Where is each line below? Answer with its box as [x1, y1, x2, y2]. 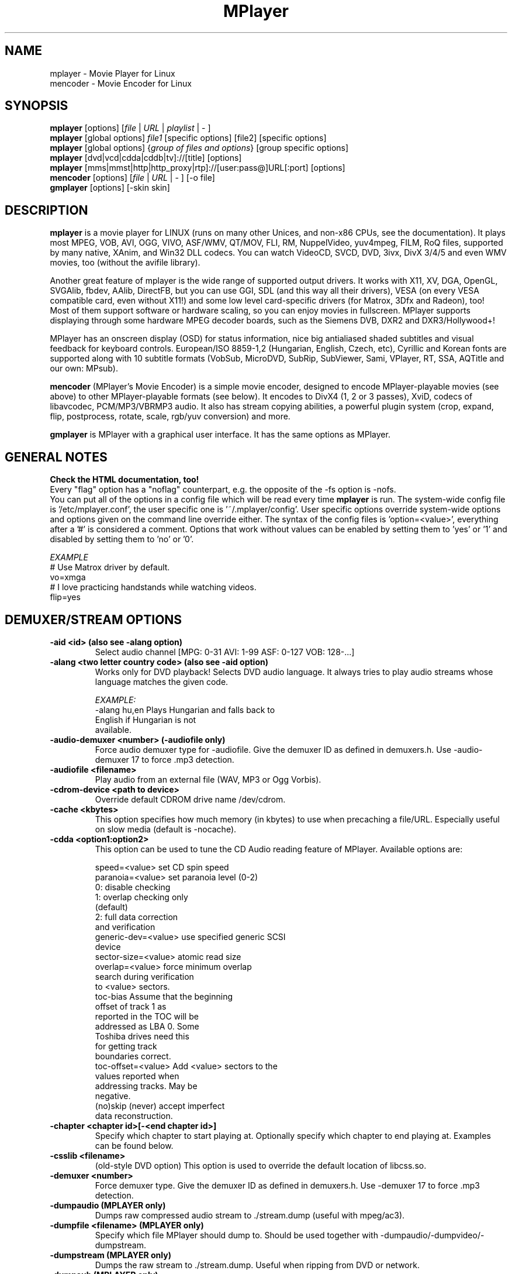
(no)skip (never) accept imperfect [95, 1100, 225, 1111]
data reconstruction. [95, 1110, 173, 1121]
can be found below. [95, 1140, 174, 1151]
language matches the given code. [95, 676, 229, 687]
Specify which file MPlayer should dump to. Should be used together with [95, 1230, 378, 1240]
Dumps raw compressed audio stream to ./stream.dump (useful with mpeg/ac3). [95, 1210, 405, 1220]
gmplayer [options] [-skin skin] [50, 183, 170, 193]
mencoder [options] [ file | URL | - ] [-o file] [50, 173, 215, 183]
